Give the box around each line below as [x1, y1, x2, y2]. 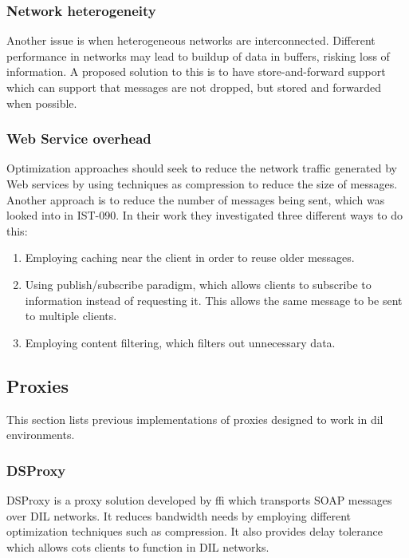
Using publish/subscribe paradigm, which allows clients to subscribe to [25, 275, 372, 292]
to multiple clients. [25, 307, 117, 324]
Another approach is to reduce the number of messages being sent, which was [6, 191, 385, 208]
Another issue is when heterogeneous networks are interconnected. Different [6, 32, 376, 49]
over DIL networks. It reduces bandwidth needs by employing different [6, 507, 352, 524]
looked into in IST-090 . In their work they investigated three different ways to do [6, 207, 403, 224]
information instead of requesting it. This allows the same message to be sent [25, 291, 403, 308]
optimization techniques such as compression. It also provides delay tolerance [6, 523, 383, 540]
